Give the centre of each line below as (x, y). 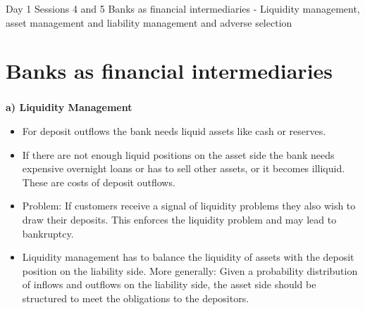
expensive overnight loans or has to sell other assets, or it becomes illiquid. (184, 168)
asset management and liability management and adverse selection (149, 22)
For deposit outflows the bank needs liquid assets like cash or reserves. (174, 131)
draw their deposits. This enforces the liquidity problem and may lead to (179, 220)
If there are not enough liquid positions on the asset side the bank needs (178, 154)
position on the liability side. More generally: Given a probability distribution (190, 270)
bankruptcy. (48, 233)
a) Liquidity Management (69, 107)
